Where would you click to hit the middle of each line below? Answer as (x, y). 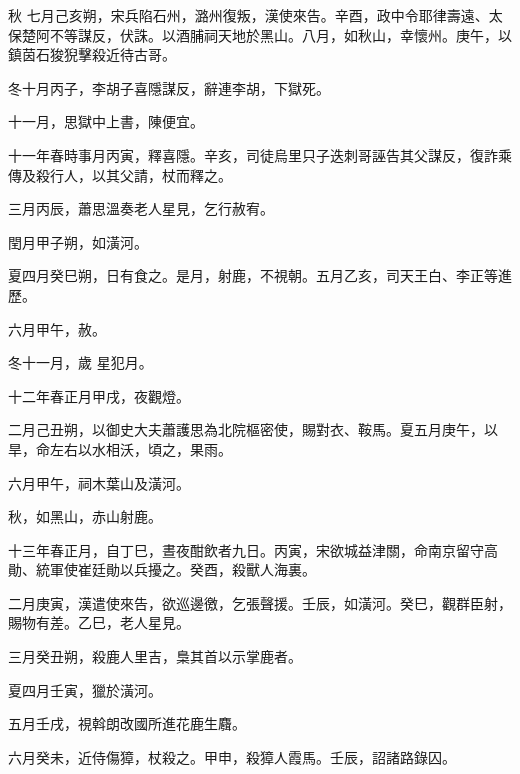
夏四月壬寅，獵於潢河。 (85, 689)
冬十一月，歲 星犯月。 (80, 362)
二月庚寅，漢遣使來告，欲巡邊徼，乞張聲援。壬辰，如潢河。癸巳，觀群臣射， (260, 602)
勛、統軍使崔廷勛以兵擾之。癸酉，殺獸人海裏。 (162, 569)
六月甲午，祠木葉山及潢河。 (99, 482)
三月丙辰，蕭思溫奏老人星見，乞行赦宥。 (141, 208)
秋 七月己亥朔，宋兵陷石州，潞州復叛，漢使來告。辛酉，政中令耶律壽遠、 (248, 15)
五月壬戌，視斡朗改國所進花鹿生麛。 (127, 723)
